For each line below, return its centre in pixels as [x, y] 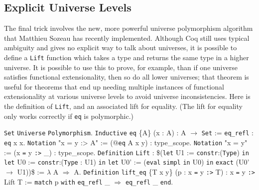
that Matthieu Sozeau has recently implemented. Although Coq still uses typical [127, 38]
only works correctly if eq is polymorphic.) [69, 116]
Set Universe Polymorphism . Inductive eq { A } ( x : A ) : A [95, 133]
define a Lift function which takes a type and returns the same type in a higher [127, 57]
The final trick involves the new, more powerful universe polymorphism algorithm [129, 28]
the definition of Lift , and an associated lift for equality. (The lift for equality [123, 106]
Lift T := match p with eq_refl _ [57, 181]
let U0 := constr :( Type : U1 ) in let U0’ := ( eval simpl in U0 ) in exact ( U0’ [127, 162]
